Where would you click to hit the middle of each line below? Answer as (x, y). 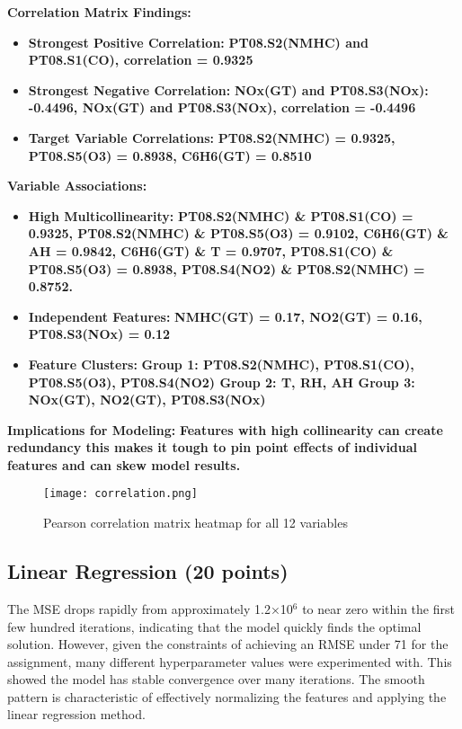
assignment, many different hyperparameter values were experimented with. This (230, 661)
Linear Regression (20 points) (148, 571)
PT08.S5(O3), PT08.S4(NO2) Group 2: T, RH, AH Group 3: (222, 382)
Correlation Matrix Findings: (99, 12)
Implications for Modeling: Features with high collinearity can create (225, 429)
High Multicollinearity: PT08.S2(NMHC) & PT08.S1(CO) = (221, 215)
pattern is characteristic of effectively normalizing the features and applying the (227, 696)
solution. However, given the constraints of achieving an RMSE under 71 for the (228, 644)
